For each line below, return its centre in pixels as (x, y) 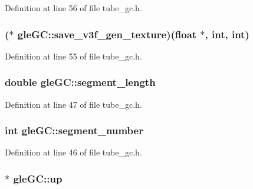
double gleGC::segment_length (80, 82)
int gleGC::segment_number (74, 130)
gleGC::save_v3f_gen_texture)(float (107, 34)
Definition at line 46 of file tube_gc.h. (73, 152)
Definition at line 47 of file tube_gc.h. (73, 104)
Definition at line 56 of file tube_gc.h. (73, 8)
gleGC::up (38, 178)
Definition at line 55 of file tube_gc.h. (73, 56)
